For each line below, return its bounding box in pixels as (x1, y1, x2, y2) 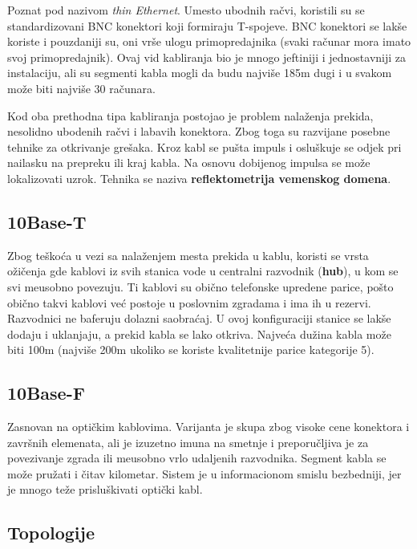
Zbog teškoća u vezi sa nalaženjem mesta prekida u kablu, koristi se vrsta (7, 246, 369, 263)
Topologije (7, 520, 95, 545)
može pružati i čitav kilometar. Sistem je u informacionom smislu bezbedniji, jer (7, 465, 402, 482)
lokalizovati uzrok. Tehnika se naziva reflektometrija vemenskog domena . (7, 169, 391, 186)
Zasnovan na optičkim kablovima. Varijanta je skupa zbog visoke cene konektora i (7, 418, 410, 435)
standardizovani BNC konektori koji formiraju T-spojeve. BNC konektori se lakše (7, 17, 407, 34)
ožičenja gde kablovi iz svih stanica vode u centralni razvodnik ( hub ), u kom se (7, 262, 399, 279)
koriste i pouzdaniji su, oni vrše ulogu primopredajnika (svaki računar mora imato (7, 33, 411, 50)
